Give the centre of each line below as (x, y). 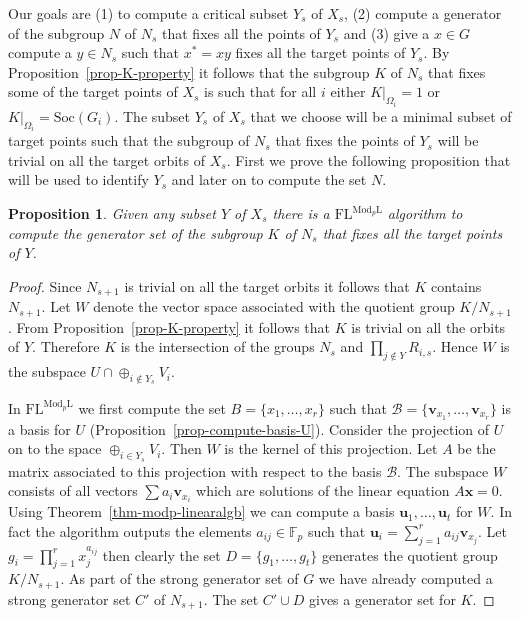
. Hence (455, 346)
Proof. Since (45, 285)
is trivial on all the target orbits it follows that (267, 285)
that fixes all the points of (241, 32)
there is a (301, 213)
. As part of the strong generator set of (179, 578)
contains (456, 285)
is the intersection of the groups (217, 346)
